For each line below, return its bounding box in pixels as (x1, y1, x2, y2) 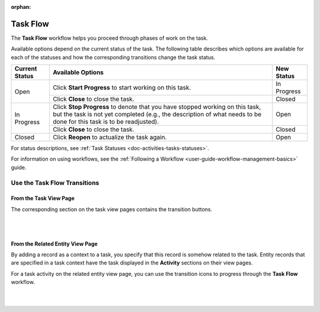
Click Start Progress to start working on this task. (52, 84, 191, 92)
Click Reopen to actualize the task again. (52, 133, 167, 142)
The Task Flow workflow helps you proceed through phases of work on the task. (11, 34, 209, 42)
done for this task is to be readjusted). (52, 117, 159, 126)
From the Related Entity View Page (11, 240, 98, 247)
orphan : (11, 4, 31, 10)
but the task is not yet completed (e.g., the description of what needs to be (52, 110, 262, 119)
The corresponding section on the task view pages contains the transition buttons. (11, 205, 213, 213)
